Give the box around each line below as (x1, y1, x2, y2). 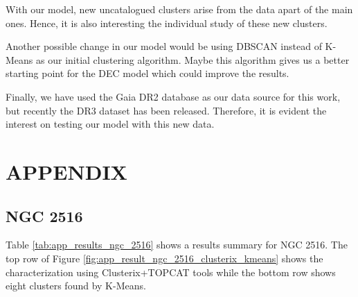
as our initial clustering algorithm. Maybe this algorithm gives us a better (36, 52, 350, 67)
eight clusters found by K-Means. (6, 278, 146, 293)
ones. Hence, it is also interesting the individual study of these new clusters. (6, 15, 328, 30)
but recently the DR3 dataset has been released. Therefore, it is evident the (6, 103, 327, 117)
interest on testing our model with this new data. (6, 117, 215, 131)
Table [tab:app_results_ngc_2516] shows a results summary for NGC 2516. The (6, 237, 348, 252)
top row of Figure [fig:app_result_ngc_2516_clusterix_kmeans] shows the (6, 251, 323, 265)
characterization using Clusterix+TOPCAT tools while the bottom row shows (6, 264, 336, 279)
